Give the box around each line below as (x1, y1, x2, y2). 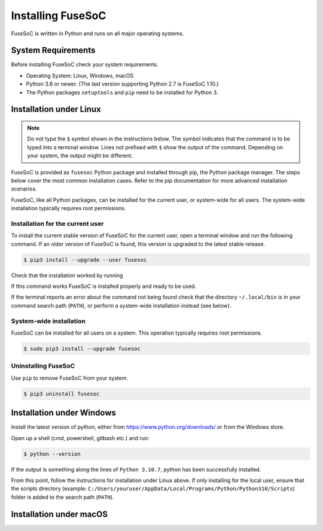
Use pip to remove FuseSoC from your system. (11, 374, 129, 382)
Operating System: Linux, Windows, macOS (26, 72, 134, 79)
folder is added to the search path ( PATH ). (11, 493, 114, 501)
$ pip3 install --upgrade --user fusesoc (23, 256, 147, 263)
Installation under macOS (11, 509, 108, 519)
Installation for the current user (11, 219, 104, 228)
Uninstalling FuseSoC (11, 362, 75, 370)
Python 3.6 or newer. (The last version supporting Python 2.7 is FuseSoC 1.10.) (26, 81, 219, 88)
